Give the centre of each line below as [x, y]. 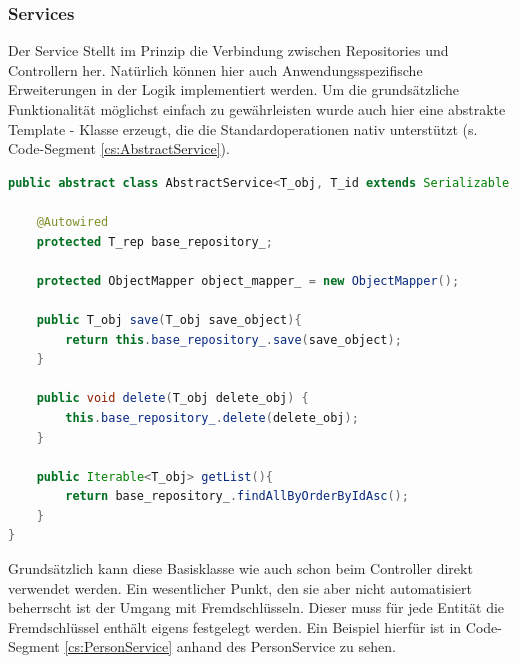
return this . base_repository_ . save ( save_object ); [233, 339]
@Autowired [72, 221]
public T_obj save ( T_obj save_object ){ [169, 319]
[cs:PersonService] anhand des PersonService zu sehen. [230, 646]
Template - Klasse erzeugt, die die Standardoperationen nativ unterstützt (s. [243, 128]
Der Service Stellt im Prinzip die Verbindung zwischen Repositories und [228, 50]
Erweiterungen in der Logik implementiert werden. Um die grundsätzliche [234, 89]
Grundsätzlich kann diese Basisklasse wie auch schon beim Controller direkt [240, 568]
